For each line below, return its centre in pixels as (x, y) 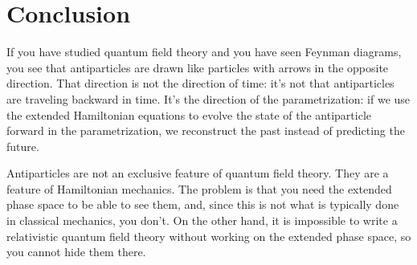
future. (23, 146)
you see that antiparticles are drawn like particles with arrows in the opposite (198, 67)
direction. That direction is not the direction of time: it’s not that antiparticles (200, 83)
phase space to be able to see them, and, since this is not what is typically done (203, 204)
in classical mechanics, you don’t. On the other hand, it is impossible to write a (202, 220)
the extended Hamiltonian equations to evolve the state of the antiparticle (189, 114)
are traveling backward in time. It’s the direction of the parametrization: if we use (208, 98)
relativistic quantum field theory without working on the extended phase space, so (209, 236)
